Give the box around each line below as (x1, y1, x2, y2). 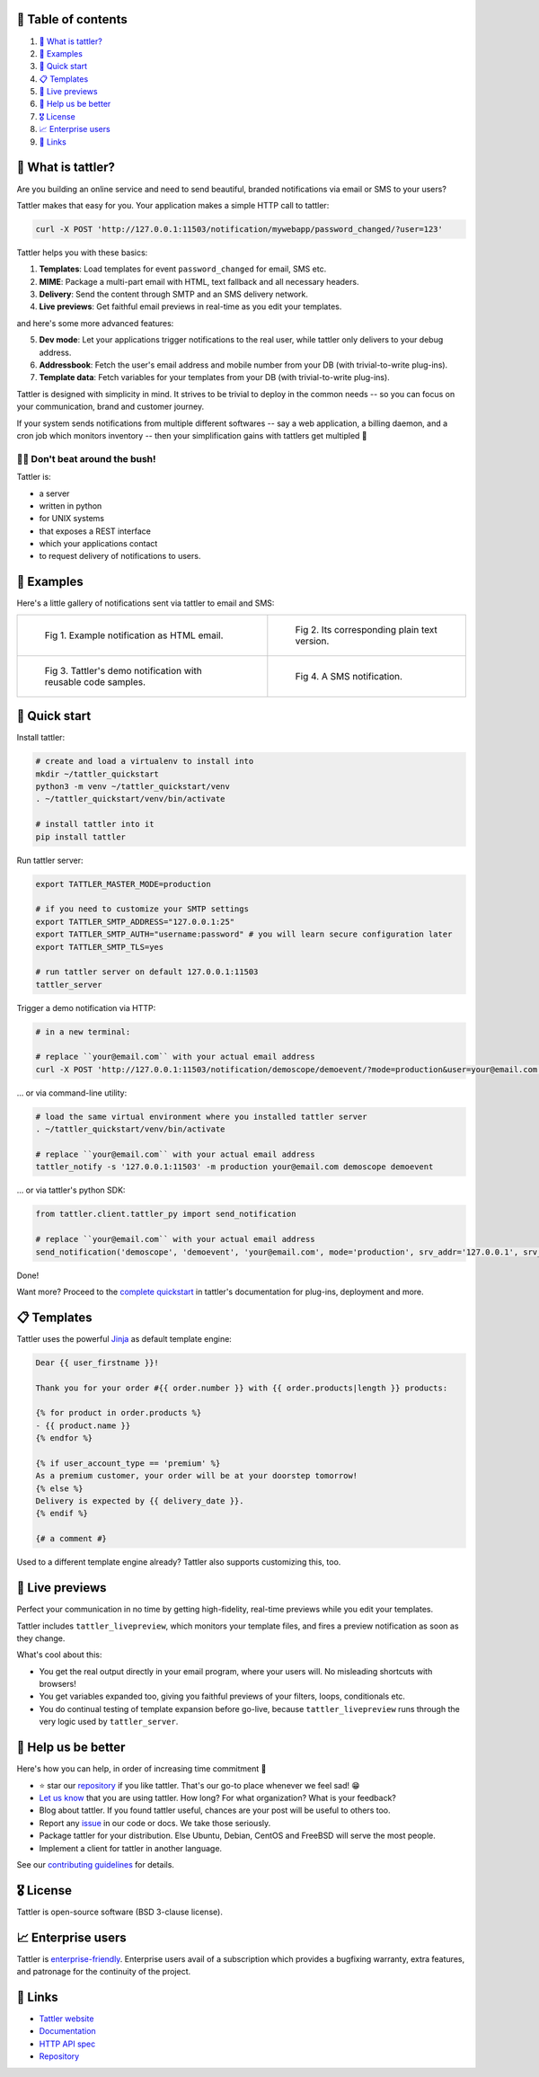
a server (39, 488, 70, 499)
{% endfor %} (35, 1433, 93, 1443)
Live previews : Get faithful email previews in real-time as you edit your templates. (39, 301, 342, 312)
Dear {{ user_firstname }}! (35, 1357, 159, 1368)
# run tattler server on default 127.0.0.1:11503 (35, 967, 259, 977)
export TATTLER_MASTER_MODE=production (35, 879, 211, 889)
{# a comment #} (35, 1533, 108, 1544)
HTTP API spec (39, 2038, 96, 2049)
